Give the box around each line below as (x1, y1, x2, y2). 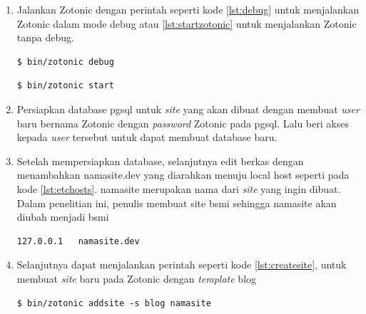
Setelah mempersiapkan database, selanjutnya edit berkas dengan (16, 153, 304, 168)
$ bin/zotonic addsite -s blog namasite (16, 298, 211, 308)
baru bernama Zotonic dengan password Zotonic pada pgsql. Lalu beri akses (16, 115, 349, 130)
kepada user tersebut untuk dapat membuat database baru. (16, 130, 278, 145)
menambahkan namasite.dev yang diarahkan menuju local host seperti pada (16, 167, 350, 182)
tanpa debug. (16, 30, 74, 45)
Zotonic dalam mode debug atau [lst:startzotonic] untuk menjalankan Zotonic (16, 16, 357, 31)
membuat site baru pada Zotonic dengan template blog (16, 271, 257, 286)
